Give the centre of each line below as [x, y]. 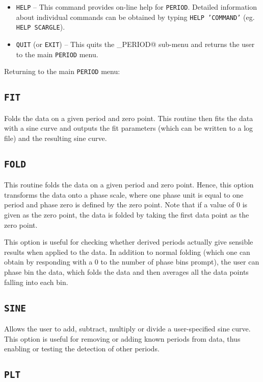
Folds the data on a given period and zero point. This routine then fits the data [129, 118]
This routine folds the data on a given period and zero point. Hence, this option [129, 185]
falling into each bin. [36, 282]
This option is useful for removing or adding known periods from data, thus [122, 338]
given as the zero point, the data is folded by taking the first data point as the [127, 215]
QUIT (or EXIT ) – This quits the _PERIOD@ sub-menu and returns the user [135, 44]
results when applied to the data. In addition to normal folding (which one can [127, 252]
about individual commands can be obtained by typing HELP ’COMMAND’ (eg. [135, 17]
